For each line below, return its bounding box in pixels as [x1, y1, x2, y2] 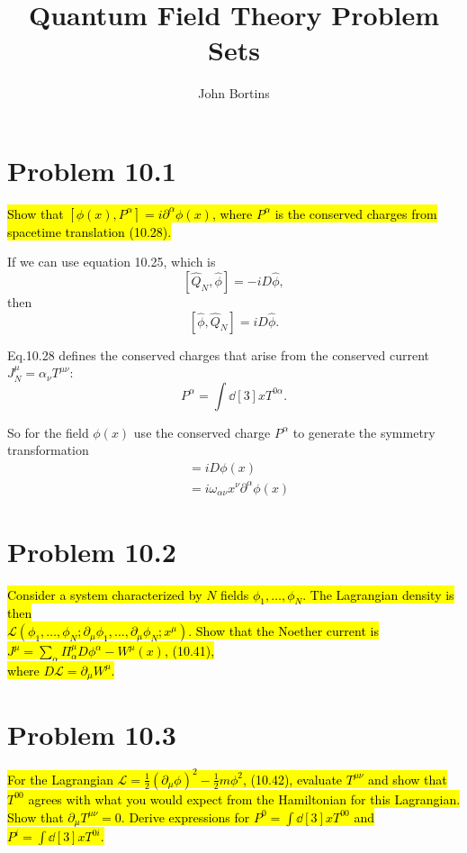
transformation [7, 440, 89, 459]
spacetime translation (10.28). [7, 222, 172, 240]
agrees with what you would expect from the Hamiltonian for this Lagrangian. [28, 789, 461, 808]
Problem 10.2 [7, 532, 176, 569]
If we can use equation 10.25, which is [7, 252, 216, 271]
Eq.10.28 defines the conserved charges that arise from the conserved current [7, 345, 430, 364]
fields [220, 585, 249, 603]
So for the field [7, 422, 89, 441]
